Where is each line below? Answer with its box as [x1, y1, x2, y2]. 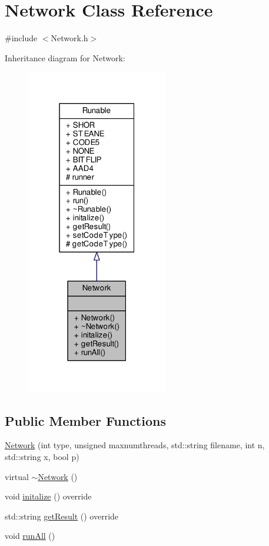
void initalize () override [5, 490, 92, 502]
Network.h [51, 32, 88, 44]
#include [5, 32, 38, 44]
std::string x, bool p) [5, 451, 79, 463]
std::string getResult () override [5, 509, 119, 522]
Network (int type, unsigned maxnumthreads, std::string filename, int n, [5, 439, 265, 451]
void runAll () [5, 530, 55, 542]
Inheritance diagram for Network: [5, 51, 125, 64]
